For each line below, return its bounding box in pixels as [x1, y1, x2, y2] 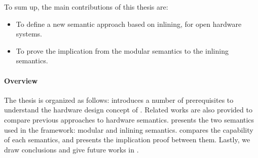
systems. [16, 28, 42, 39]
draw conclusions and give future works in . [4, 144, 139, 154]
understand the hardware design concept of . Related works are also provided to [4, 104, 252, 115]
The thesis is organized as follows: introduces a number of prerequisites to [4, 94, 234, 105]
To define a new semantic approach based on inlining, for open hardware [16, 18, 242, 29]
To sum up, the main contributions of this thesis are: [4, 2, 168, 12]
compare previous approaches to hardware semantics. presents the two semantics [4, 114, 254, 125]
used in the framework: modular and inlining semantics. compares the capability [4, 124, 253, 135]
